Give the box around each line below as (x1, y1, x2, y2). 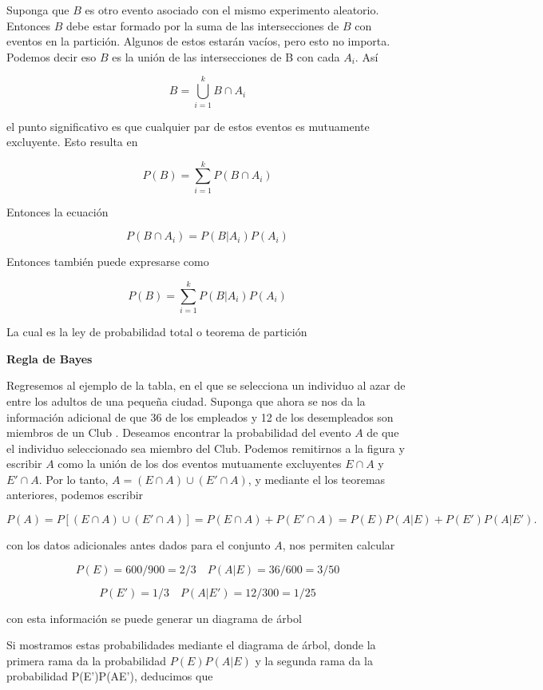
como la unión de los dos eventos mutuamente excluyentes (57, 455, 342, 472)
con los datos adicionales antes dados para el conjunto (6, 537, 271, 553)
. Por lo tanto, (38, 470, 109, 487)
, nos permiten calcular (282, 537, 395, 553)
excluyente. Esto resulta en (6, 133, 138, 150)
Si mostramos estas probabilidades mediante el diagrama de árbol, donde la (6, 636, 376, 653)
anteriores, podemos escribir (6, 486, 144, 503)
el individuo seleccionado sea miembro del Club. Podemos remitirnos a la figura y (6, 439, 405, 456)
